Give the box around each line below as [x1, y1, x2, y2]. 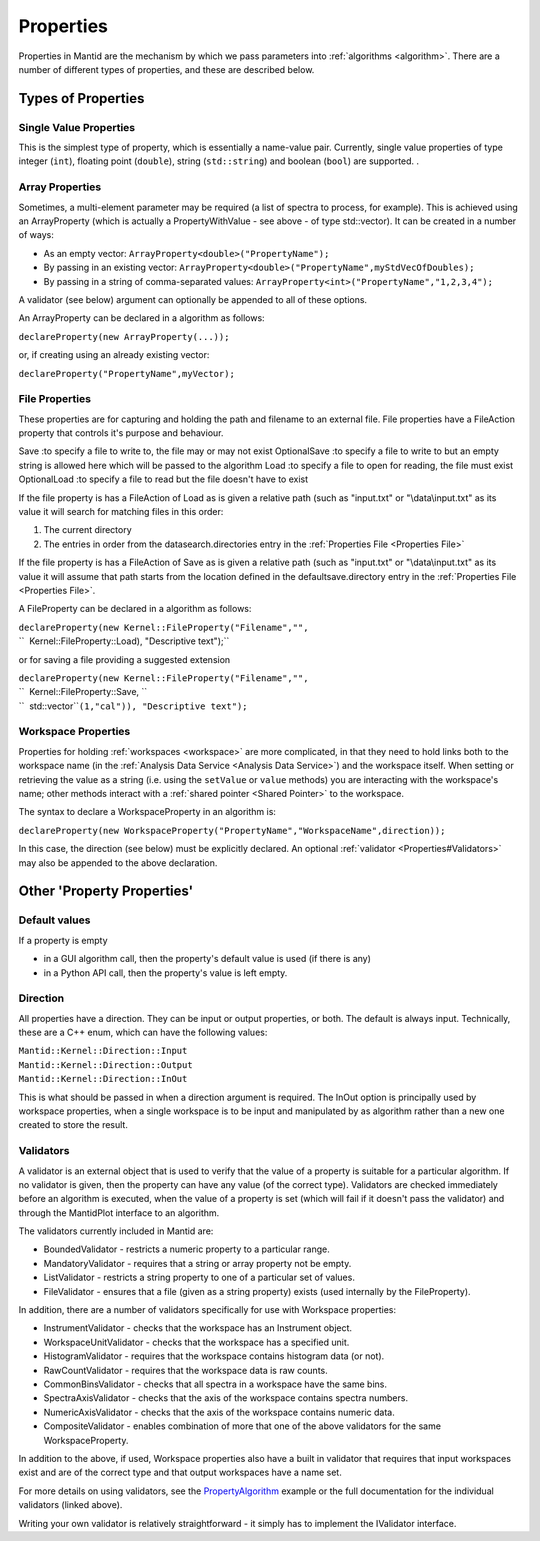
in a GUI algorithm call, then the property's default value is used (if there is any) [43, 953, 372, 965]
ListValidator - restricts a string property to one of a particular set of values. [43, 1271, 355, 1284]
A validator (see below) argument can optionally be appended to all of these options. [18, 293, 368, 305]
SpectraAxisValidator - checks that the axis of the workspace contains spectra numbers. [43, 1392, 409, 1404]
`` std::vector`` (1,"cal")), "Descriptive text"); [18, 700, 249, 712]
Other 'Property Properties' [18, 883, 194, 900]
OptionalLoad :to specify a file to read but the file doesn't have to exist [18, 473, 309, 485]
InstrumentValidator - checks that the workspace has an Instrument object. [43, 1322, 353, 1334]
